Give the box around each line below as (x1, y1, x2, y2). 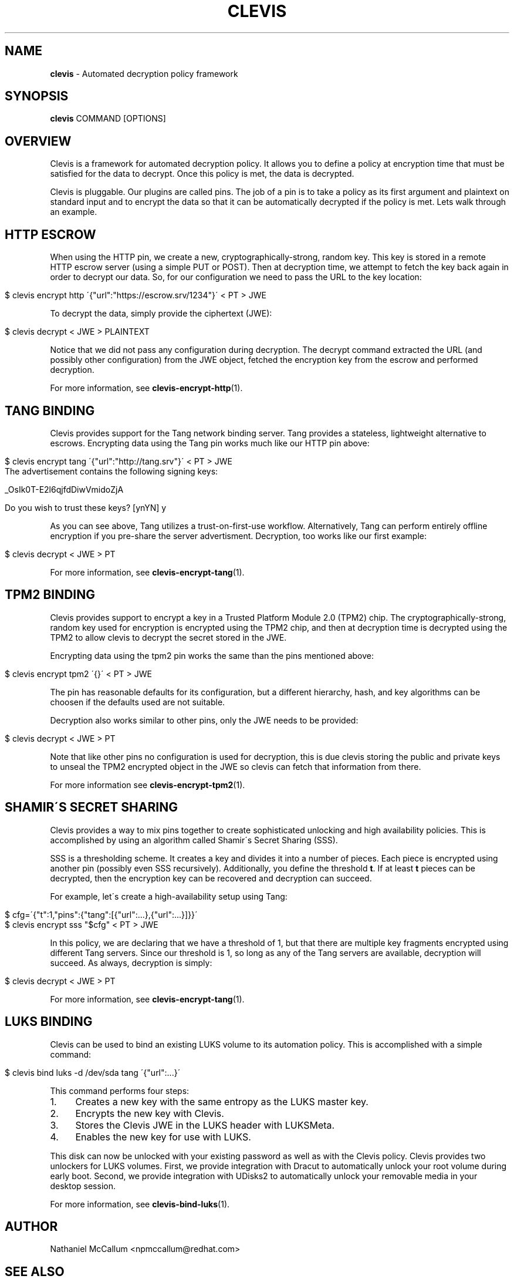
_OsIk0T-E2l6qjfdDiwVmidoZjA (5, 484, 124, 494)
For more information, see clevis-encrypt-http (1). (50, 383, 243, 393)
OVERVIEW (5, 133, 72, 149)
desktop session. (50, 1180, 116, 1191)
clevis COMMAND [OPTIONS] (50, 113, 166, 124)
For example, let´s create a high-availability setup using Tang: (50, 891, 288, 901)
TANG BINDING (5, 403, 95, 418)
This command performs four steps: (50, 1085, 190, 1096)
